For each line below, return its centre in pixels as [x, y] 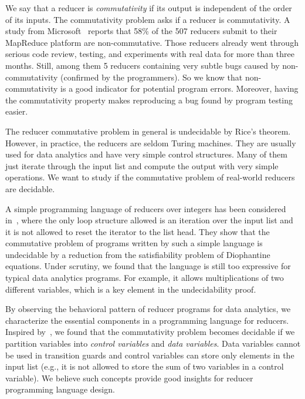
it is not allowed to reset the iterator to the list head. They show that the [138, 231]
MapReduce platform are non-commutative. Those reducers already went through [152, 42]
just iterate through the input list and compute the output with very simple [142, 165]
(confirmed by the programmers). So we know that [152, 77]
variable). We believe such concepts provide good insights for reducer [129, 378]
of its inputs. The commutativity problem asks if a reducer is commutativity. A [148, 19]
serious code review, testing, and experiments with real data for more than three [150, 54]
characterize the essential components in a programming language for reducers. [147, 320]
